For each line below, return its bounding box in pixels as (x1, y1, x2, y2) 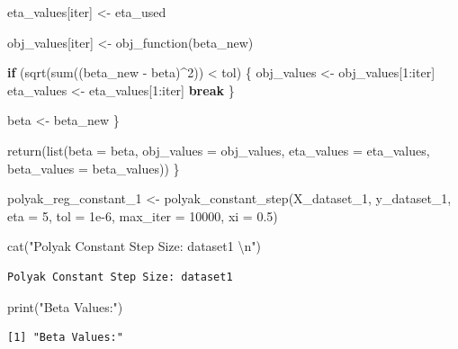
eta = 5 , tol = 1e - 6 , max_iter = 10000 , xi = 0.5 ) (7, 206, 278, 225)
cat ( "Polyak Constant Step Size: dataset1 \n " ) (7, 237, 261, 255)
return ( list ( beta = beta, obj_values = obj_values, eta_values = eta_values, (7, 140, 430, 159)
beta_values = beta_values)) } (7, 158, 180, 177)
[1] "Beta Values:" (7, 331, 123, 345)
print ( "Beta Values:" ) (7, 297, 123, 316)
